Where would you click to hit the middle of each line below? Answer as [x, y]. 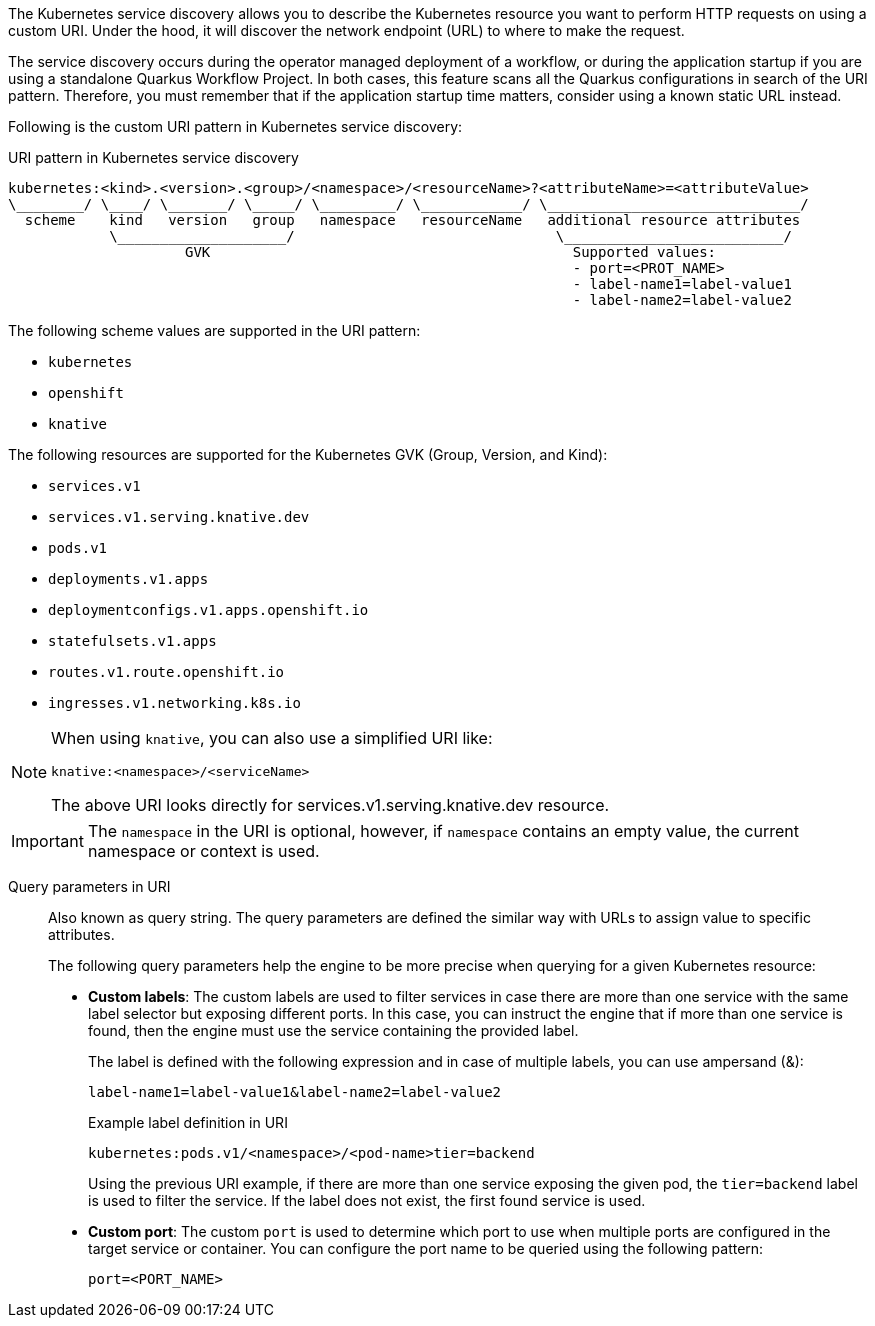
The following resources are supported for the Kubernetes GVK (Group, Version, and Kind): [308, 454]
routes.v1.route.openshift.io [166, 672]
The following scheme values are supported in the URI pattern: [214, 330]
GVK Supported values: [451, 252]
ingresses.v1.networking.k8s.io [174, 703]
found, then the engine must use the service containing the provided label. [333, 1030]
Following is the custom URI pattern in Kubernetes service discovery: [235, 126]
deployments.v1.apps [128, 579]
